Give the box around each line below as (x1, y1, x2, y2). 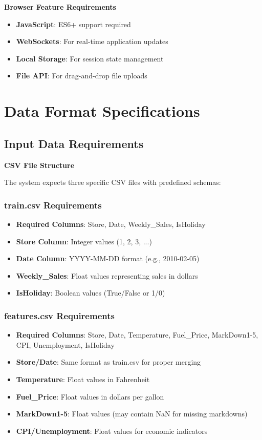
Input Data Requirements (4, 135, 144, 151)
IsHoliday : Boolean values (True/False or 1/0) (16, 287, 165, 298)
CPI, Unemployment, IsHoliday (16, 339, 115, 350)
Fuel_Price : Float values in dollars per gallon (16, 391, 164, 402)
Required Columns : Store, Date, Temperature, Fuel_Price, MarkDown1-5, (16, 329, 258, 340)
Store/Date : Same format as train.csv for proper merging (16, 357, 201, 367)
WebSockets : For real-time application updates (16, 36, 168, 47)
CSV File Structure (4, 159, 75, 170)
